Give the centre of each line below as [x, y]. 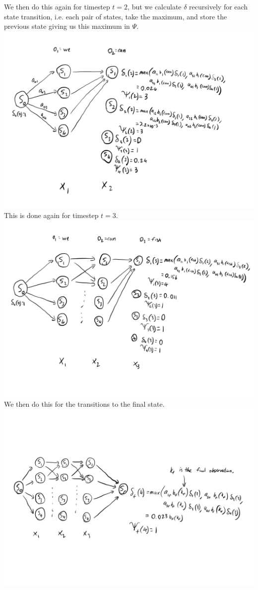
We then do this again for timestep [57, 6]
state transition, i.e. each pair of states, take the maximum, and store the [116, 16]
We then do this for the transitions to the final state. [84, 404]
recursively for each [219, 6]
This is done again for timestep [51, 215]
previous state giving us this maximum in [67, 26]
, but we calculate [155, 6]
